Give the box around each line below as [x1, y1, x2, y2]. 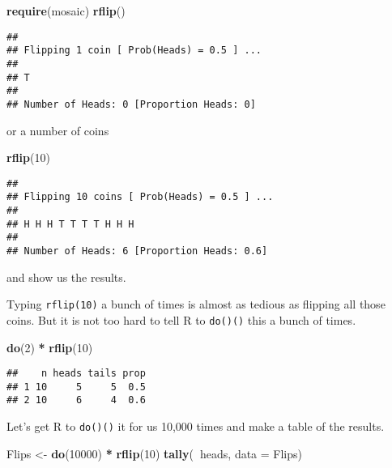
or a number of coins [6, 121, 109, 138]
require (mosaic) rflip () [6, 2, 126, 19]
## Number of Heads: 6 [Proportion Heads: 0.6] [6, 245, 268, 257]
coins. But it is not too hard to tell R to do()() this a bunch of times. [6, 311, 356, 328]
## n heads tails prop [6, 368, 146, 380]
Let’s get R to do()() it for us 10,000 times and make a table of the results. [6, 418, 385, 435]
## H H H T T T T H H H [6, 218, 134, 230]
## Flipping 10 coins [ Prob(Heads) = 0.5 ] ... [6, 191, 274, 203]
